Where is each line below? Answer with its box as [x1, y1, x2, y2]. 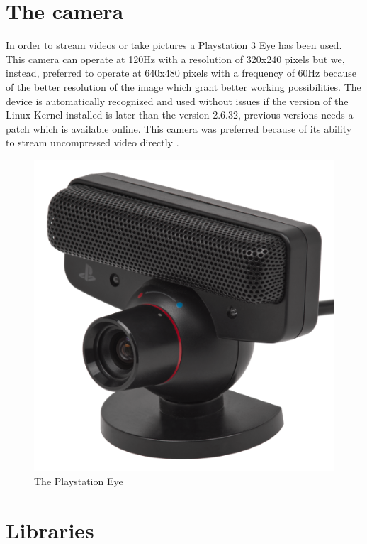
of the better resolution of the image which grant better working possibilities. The [6, 79, 361, 94]
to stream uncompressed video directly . [6, 135, 179, 150]
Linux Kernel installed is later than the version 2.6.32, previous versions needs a [6, 107, 354, 122]
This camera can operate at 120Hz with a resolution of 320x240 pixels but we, [6, 51, 345, 66]
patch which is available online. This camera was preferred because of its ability [6, 121, 352, 136]
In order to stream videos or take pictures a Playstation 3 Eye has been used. [6, 38, 342, 53]
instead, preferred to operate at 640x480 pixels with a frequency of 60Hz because [6, 65, 357, 80]
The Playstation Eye [34, 473, 123, 488]
